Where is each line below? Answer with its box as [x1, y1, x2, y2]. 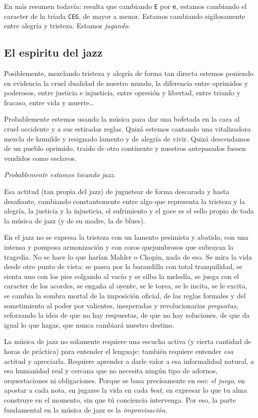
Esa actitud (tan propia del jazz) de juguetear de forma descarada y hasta [4, 186, 230, 197]
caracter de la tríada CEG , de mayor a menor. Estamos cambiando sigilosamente [4, 10, 246, 21]
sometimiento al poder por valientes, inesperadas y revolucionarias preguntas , [4, 300, 238, 310]
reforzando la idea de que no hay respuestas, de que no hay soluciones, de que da [4, 310, 250, 320]
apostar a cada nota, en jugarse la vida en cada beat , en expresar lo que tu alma [4, 385, 247, 395]
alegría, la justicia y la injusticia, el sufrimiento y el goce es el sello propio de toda [4, 206, 254, 216]
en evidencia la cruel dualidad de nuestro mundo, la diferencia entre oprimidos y [4, 77, 248, 88]
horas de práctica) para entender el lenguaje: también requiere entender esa [4, 346, 234, 356]
